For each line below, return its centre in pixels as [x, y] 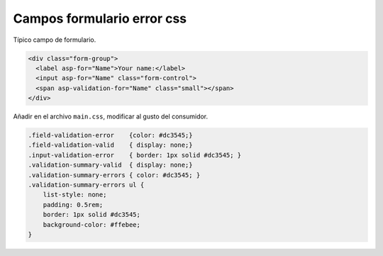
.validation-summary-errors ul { [86, 185]
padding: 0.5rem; [73, 205]
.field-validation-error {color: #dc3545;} [110, 135]
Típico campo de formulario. [55, 40]
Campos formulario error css [100, 18]
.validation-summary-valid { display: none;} [110, 165]
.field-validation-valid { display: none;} [110, 145]
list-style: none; [75, 195]
